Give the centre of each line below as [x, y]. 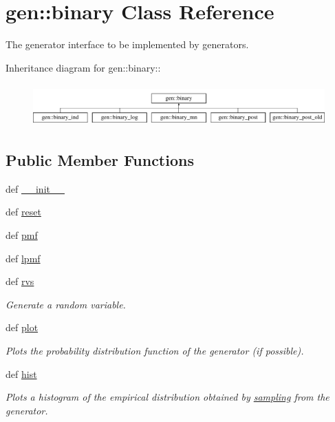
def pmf [22, 235]
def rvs [20, 281]
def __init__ [35, 188]
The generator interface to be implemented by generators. [127, 44]
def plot [22, 327]
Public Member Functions [100, 160]
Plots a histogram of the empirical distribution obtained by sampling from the [167, 397]
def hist [21, 373]
